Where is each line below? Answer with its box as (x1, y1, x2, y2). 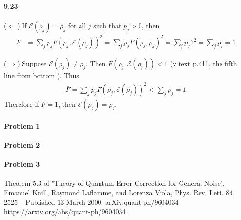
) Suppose (17, 58, 47, 68)
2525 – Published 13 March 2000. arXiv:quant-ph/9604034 (4, 197, 179, 207)
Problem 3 (4, 159, 40, 169)
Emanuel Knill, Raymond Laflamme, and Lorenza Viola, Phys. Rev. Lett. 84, (4, 187, 235, 198)
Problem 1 (4, 121, 40, 131)
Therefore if (4, 99, 39, 109)
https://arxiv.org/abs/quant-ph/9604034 (4, 206, 126, 217)
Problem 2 (4, 140, 40, 150)
